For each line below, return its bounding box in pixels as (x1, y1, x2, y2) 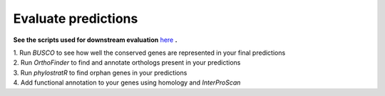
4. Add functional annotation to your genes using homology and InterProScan (13, 78, 241, 87)
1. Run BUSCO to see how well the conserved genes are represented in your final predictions (13, 48, 286, 57)
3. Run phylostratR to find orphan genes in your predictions (13, 68, 188, 77)
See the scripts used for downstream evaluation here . (13, 36, 178, 44)
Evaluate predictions (13, 11, 138, 26)
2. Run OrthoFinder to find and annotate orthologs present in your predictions (13, 58, 241, 67)
